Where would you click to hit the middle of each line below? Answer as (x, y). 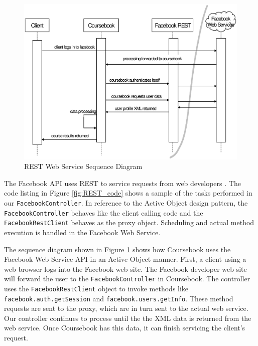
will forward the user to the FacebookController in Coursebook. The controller (127, 279)
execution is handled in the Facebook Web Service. (82, 232)
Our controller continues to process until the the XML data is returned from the (128, 318)
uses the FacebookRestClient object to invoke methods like (96, 288)
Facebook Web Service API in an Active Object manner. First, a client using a (125, 259)
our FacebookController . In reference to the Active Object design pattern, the (126, 202)
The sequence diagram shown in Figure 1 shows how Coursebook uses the (117, 249)
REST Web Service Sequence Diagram (83, 166)
